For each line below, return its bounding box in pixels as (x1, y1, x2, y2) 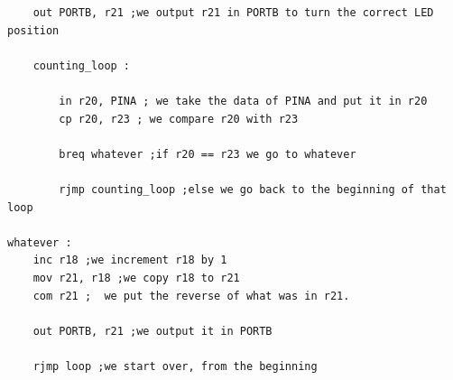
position (7, 23, 60, 37)
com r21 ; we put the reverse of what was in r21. (32, 289, 350, 302)
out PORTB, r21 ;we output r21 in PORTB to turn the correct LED (32, 6, 434, 19)
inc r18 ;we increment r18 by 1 (32, 254, 227, 267)
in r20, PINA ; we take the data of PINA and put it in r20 (59, 94, 428, 107)
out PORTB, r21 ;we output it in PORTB (32, 324, 273, 338)
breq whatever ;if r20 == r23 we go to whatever (59, 147, 356, 161)
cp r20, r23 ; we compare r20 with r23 (59, 112, 299, 125)
